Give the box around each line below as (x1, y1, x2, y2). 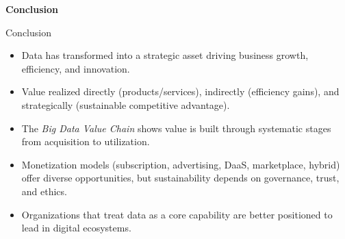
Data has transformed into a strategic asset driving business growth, (21, 48, 309, 62)
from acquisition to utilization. (21, 134, 150, 149)
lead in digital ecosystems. (21, 221, 131, 235)
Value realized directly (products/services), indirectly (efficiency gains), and (21, 84, 340, 99)
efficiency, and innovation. (21, 61, 130, 75)
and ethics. (21, 184, 67, 198)
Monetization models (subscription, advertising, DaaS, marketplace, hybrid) (21, 157, 340, 171)
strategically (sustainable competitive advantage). (21, 97, 230, 112)
